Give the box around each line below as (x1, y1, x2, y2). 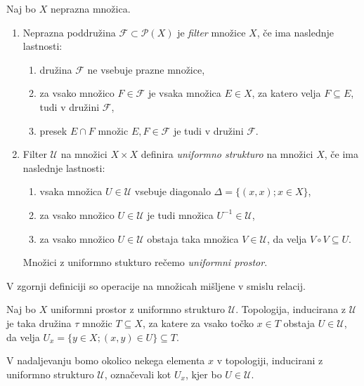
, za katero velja (252, 86, 321, 100)
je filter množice (177, 25, 246, 39)
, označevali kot (104, 366, 171, 381)
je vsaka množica (148, 86, 221, 100)
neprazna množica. (50, 1, 131, 15)
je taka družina (6, 315, 72, 330)
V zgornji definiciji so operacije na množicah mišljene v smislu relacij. (6, 278, 306, 293)
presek (39, 123, 67, 138)
